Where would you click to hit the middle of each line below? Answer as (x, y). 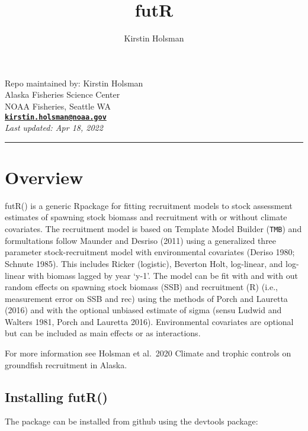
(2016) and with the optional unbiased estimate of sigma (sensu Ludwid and (143, 310)
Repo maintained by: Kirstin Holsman (74, 83)
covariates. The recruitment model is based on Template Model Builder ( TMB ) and (153, 229)
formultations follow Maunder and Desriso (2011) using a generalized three (141, 240)
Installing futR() (56, 396)
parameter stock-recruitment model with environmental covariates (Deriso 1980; (150, 252)
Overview (44, 177)
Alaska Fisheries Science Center (62, 94)
